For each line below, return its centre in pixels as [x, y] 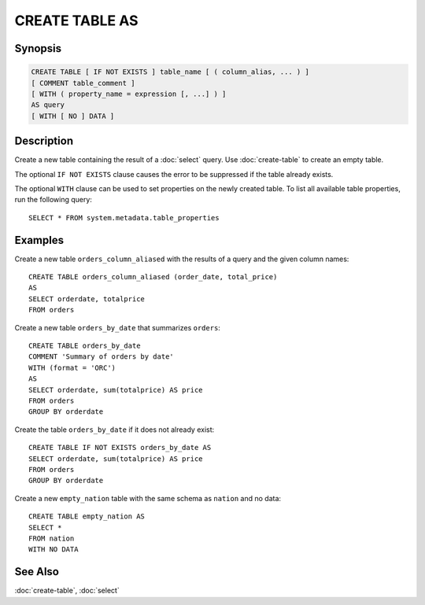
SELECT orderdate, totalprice [87, 299]
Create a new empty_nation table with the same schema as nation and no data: [148, 498]
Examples [39, 240]
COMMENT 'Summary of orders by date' [102, 357]
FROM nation [52, 538]
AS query [48, 105]
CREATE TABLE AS [76, 20]
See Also [37, 572]
